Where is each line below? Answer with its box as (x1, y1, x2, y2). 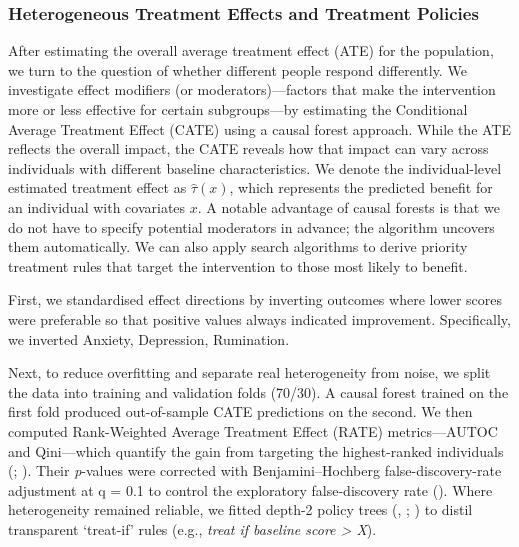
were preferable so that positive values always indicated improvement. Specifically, (8, 308, 511, 329)
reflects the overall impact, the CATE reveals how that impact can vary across (8, 138, 489, 159)
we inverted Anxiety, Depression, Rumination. (8, 328, 290, 349)
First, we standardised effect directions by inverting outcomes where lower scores (8, 289, 503, 310)
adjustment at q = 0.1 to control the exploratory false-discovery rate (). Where (8, 479, 493, 500)
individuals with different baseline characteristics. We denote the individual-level (8, 157, 502, 178)
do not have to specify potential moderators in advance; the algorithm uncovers (8, 216, 495, 237)
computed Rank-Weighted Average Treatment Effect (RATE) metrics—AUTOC (8, 420, 498, 441)
